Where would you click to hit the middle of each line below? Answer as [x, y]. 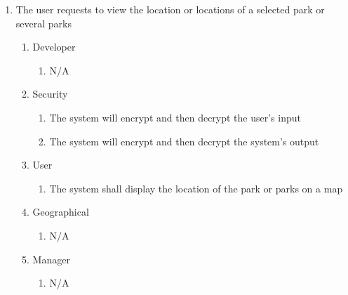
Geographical [61, 212]
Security [50, 94]
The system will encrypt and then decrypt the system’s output [184, 141]
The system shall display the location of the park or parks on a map [196, 188]
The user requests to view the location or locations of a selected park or [170, 9]
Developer [54, 47]
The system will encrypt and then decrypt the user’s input [175, 117]
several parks [43, 23]
